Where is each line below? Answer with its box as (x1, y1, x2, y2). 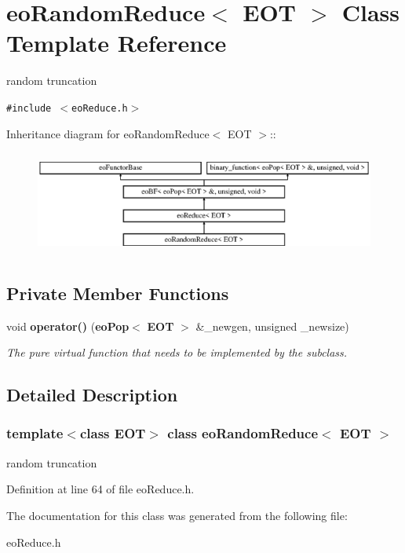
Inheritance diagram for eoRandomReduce (6, 125, 210, 141)
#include (6, 102, 52, 114)
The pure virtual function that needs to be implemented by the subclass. (6, 344, 348, 361)
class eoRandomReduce (167, 423, 319, 443)
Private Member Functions (6, 280, 229, 305)
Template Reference (6, 27, 227, 59)
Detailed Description (6, 383, 178, 407)
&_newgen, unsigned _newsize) (195, 317, 349, 334)
